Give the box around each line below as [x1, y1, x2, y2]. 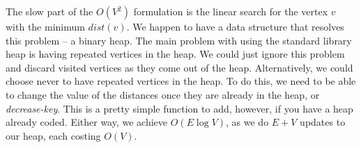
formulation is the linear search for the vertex [133, 4, 328, 18]
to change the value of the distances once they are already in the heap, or [6, 87, 320, 101]
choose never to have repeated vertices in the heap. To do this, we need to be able [6, 74, 356, 88]
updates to [300, 115, 346, 129]
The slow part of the [6, 4, 93, 18]
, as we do [226, 115, 269, 129]
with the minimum [6, 19, 85, 33]
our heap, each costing [6, 128, 101, 142]
